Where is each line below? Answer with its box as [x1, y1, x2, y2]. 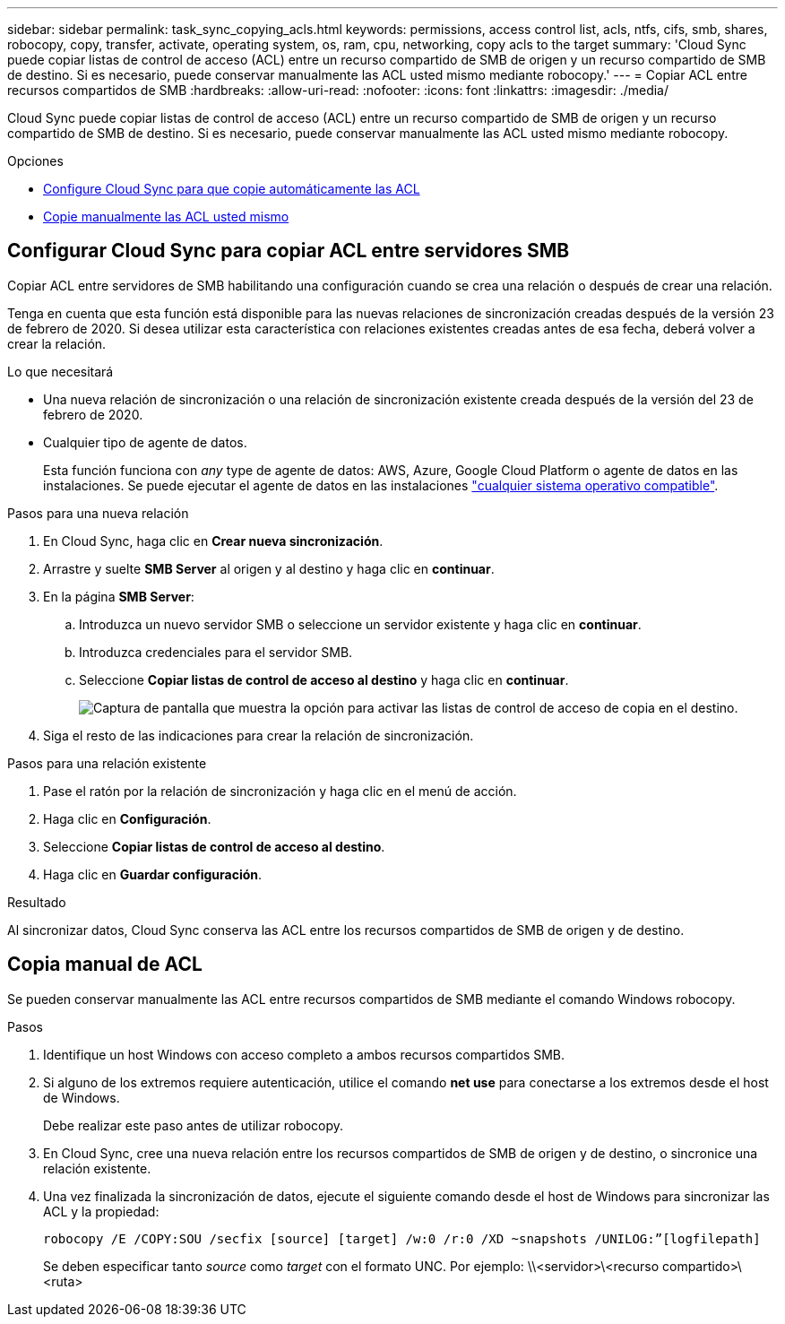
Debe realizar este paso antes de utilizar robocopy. [43, 1117, 344, 1133]
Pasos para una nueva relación [7, 505, 189, 521]
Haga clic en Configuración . [43, 810, 211, 826]
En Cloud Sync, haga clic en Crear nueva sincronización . [43, 532, 384, 549]
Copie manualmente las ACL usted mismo [43, 209, 289, 224]
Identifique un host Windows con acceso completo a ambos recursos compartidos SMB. [43, 1046, 565, 1062]
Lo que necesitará [7, 363, 114, 379]
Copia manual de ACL [7, 953, 203, 976]
